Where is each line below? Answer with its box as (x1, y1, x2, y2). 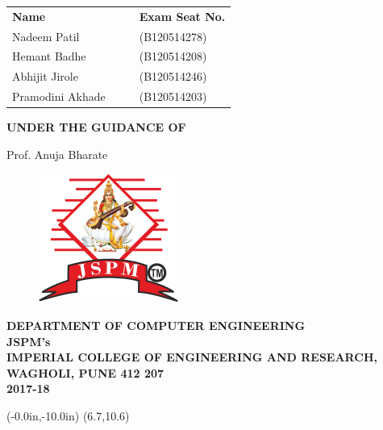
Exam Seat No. (139, 7, 226, 24)
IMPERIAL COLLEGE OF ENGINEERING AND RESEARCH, (6, 349, 377, 365)
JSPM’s (6, 332, 51, 349)
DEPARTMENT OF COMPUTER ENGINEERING (6, 317, 306, 333)
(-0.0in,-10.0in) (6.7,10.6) (6, 407, 130, 424)
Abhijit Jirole (12, 68, 78, 85)
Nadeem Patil (12, 27, 80, 44)
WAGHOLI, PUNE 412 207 (6, 364, 164, 381)
